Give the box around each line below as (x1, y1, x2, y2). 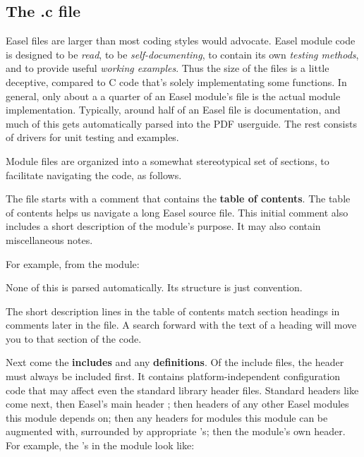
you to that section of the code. (6, 331, 142, 346)
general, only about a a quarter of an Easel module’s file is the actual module (6, 88, 341, 103)
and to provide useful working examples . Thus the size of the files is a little (6, 61, 329, 75)
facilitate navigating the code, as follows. (6, 167, 182, 182)
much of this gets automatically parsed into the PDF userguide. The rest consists (6, 116, 357, 130)
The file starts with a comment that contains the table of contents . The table (6, 191, 351, 206)
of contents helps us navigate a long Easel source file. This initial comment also (6, 205, 348, 219)
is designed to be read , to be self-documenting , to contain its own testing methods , (6, 47, 359, 61)
